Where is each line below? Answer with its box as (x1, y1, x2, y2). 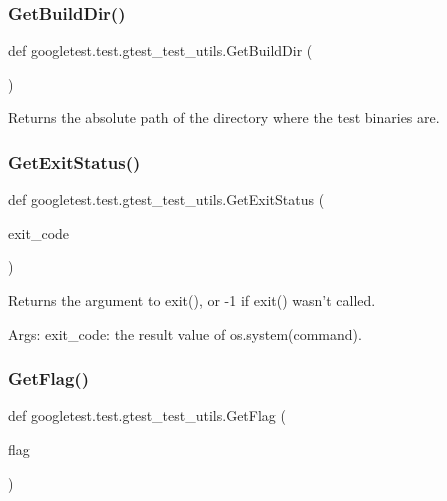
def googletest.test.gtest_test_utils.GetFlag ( (8, 405, 286, 426)
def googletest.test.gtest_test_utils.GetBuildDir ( (8, 40, 313, 61)
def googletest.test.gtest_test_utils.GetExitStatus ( (8, 189, 325, 210)
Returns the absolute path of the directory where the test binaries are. (8, 107, 440, 128)
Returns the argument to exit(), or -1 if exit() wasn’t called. (8, 290, 376, 310)
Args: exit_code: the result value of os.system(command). (8, 323, 362, 344)
